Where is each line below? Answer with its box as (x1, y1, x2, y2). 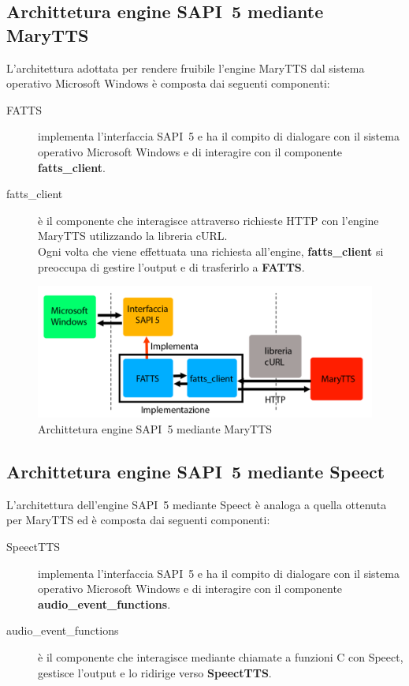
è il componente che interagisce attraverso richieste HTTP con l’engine (38, 212, 379, 228)
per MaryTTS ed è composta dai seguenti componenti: (6, 512, 270, 528)
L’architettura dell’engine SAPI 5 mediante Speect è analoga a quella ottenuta (6, 496, 387, 512)
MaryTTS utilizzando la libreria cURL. (38, 227, 228, 244)
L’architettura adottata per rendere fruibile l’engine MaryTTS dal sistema (6, 59, 365, 76)
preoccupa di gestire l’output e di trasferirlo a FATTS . (38, 258, 305, 275)
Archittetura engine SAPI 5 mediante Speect (6, 459, 385, 483)
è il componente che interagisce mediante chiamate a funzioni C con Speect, (38, 648, 403, 665)
